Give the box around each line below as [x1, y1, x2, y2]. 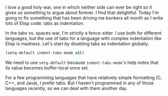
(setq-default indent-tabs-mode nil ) [5, 50, 85, 55]
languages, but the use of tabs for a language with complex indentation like [5, 35, 162, 41]
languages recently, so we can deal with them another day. [5, 85, 128, 91]
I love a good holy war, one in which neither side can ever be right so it [5, 5, 152, 10]
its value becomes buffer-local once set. [5, 65, 89, 71]
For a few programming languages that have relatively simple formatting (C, [5, 74, 162, 80]
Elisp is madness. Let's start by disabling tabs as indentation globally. [5, 41, 149, 47]
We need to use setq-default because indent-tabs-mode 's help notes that [5, 59, 159, 65]
